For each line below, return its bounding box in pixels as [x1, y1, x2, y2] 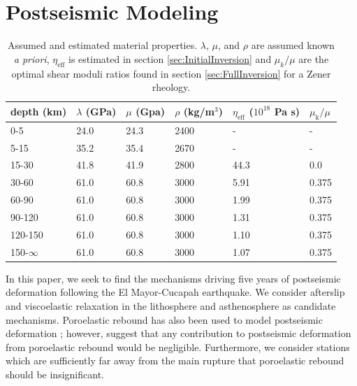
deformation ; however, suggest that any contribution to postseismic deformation [6, 326, 351, 341]
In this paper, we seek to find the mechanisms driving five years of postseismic [6, 271, 341, 285]
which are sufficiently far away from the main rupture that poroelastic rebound [6, 353, 344, 368]
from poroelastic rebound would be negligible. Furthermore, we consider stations [6, 339, 350, 354]
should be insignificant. [6, 366, 104, 381]
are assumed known [251, 38, 335, 52]
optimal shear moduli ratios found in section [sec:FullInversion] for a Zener [11, 66, 331, 80]
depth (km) [10, 104, 67, 119]
